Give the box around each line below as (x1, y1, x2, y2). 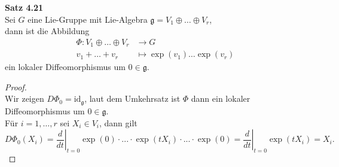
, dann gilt (99, 116, 138, 129)
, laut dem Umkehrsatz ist (84, 92, 181, 105)
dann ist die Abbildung (5, 25, 90, 37)
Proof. (5, 80, 27, 93)
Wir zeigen (5, 92, 44, 105)
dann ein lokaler (191, 92, 251, 105)
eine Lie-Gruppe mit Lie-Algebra (28, 13, 148, 25)
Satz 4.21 (5, 1, 44, 13)
